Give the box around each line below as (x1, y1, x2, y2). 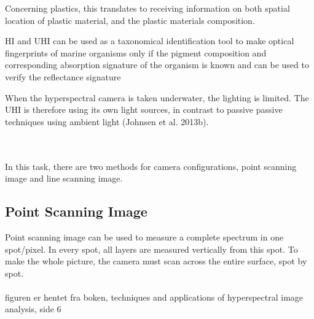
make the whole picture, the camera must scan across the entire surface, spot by (5, 255, 307, 267)
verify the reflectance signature (5, 70, 121, 83)
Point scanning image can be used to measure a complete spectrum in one (5, 230, 284, 243)
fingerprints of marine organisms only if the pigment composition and (5, 46, 267, 59)
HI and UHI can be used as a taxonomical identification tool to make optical (5, 34, 294, 47)
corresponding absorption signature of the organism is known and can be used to (5, 58, 309, 71)
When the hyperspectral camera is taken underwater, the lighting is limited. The (5, 91, 309, 104)
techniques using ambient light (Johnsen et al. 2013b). (5, 115, 209, 128)
